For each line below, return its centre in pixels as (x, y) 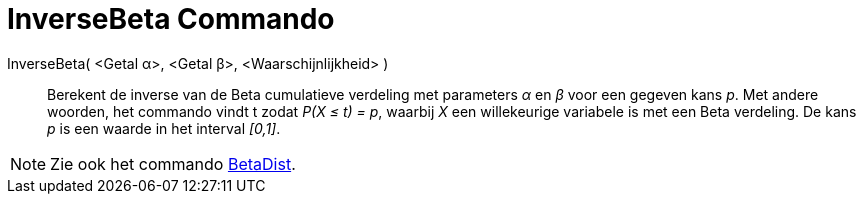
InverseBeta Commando (171, 19)
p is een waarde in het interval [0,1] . (164, 128)
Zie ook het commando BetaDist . (173, 163)
